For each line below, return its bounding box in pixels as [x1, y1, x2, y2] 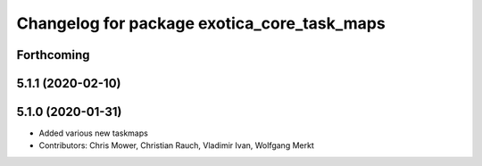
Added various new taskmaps [38, 128, 149, 138]
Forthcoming [16, 47, 90, 62]
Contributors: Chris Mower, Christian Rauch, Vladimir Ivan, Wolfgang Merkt [38, 140, 314, 151]
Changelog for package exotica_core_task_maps [16, 13, 386, 33]
